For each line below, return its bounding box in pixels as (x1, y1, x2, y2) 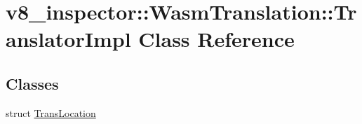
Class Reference (138, 25, 295, 53)
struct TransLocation (6, 105, 96, 120)
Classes (6, 72, 59, 94)
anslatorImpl (6, 25, 131, 53)
